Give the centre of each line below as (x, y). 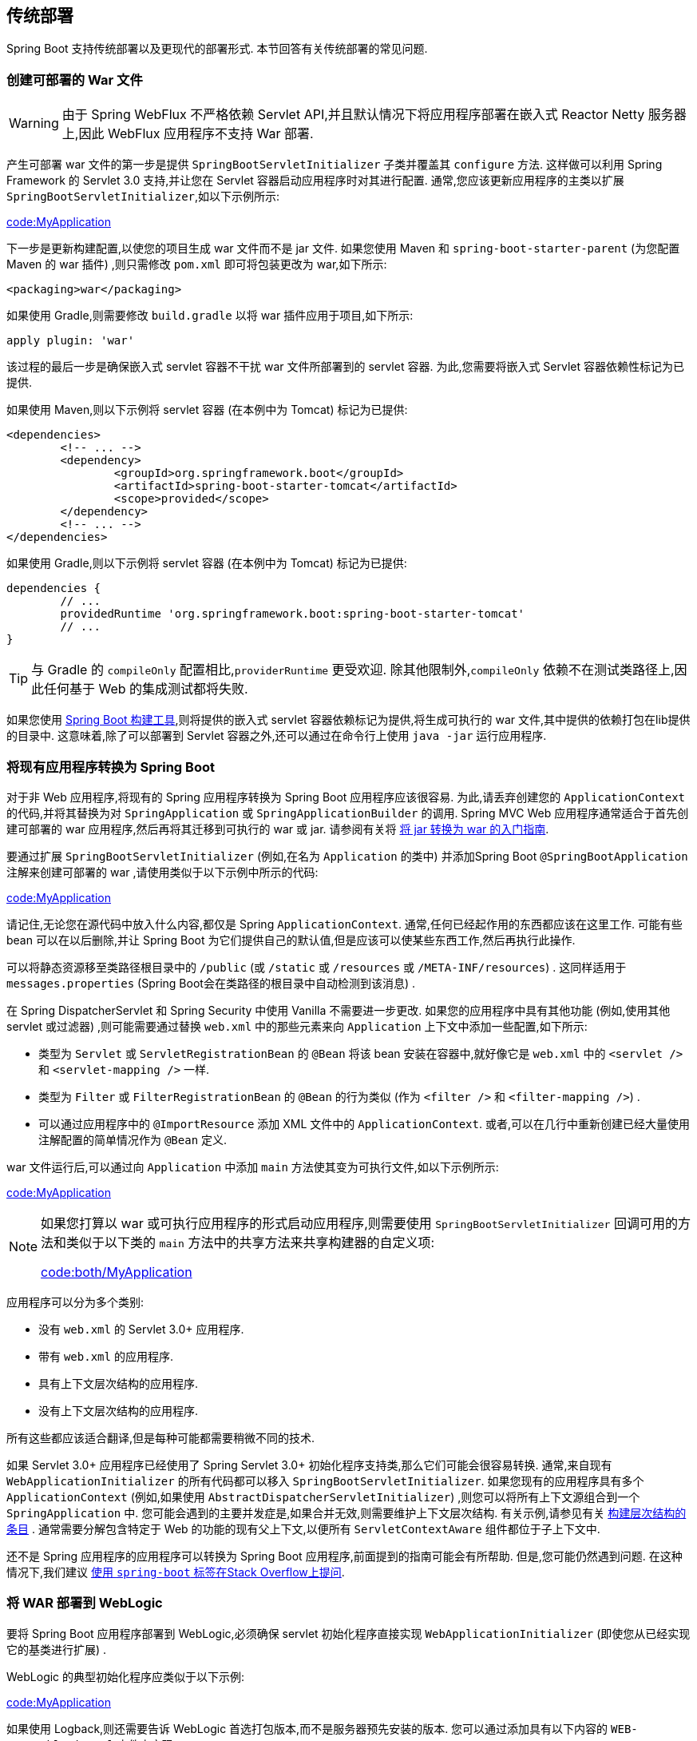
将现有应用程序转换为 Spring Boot (111, 767)
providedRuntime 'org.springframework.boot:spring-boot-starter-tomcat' (293, 614)
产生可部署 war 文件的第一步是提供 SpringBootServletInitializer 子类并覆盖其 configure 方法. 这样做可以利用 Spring (335, 165)
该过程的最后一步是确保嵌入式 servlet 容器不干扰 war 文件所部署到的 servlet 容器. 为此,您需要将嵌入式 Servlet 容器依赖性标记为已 (346, 367)
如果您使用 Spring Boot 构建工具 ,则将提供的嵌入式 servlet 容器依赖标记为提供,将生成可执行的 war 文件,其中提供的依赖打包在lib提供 (348, 720)
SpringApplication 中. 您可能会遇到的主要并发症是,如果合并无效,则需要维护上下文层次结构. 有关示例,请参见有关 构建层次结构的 (347, 1512)
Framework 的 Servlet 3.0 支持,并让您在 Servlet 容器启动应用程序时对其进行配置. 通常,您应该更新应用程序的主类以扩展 (315, 181)
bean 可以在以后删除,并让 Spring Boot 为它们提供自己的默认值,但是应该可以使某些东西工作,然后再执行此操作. (291, 940)
